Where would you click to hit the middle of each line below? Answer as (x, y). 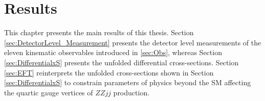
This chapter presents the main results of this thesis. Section (99, 32)
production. (131, 92)
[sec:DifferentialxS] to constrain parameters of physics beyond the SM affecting (128, 82)
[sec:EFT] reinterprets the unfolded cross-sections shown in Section (109, 72)
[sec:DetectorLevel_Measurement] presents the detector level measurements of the (133, 42)
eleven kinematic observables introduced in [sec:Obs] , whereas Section (113, 52)
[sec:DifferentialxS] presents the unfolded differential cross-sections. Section (122, 62)
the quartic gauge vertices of (49, 92)
